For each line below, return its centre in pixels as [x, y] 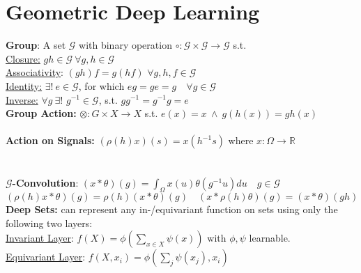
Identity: [24, 85]
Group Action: [41, 113]
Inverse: [22, 99]
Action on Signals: [50, 140]
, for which [101, 85]
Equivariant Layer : [46, 257]
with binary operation [125, 45]
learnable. [270, 238]
